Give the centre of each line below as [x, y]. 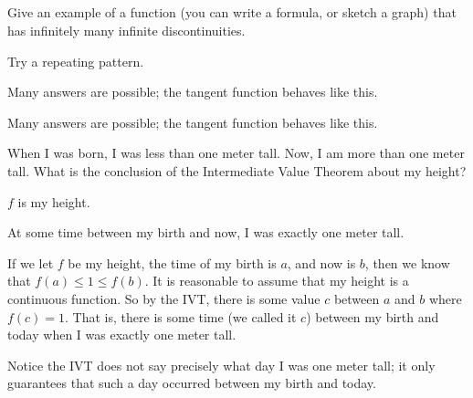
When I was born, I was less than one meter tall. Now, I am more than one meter [236, 153]
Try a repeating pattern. [76, 61]
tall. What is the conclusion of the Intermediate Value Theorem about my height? [237, 170]
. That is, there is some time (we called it [181, 316]
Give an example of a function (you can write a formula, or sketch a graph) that [232, 12]
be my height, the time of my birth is [172, 262]
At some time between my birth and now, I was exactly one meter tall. [206, 232]
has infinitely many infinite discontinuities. [126, 30]
